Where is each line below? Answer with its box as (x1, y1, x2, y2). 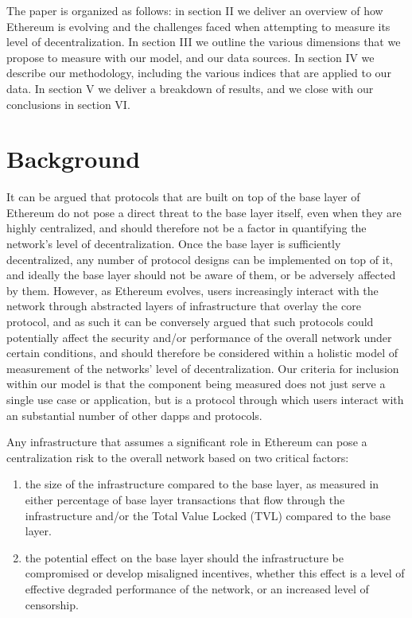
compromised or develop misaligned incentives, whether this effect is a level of (25, 565, 405, 581)
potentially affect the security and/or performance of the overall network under (6, 328, 392, 345)
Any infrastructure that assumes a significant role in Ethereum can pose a (6, 433, 367, 450)
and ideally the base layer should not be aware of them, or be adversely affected (6, 266, 396, 283)
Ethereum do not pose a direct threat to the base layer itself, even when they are (6, 204, 402, 220)
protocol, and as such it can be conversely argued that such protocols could (6, 313, 374, 330)
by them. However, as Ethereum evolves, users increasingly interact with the (6, 282, 379, 298)
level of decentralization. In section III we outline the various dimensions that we (6, 33, 401, 50)
